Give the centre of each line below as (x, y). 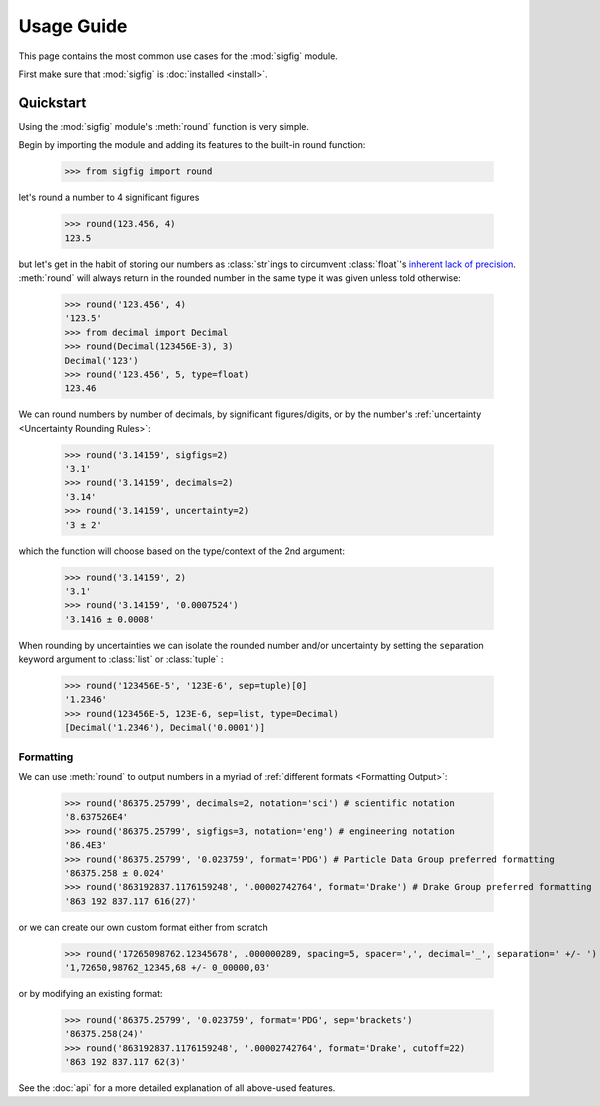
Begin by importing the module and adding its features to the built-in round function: (192, 145)
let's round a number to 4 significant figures (109, 197)
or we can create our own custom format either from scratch (143, 927)
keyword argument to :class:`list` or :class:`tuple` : (121, 659)
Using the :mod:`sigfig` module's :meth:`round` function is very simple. (164, 126)
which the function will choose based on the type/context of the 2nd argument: (181, 551)
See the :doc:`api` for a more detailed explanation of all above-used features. (177, 1088)
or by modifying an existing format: (91, 994)
